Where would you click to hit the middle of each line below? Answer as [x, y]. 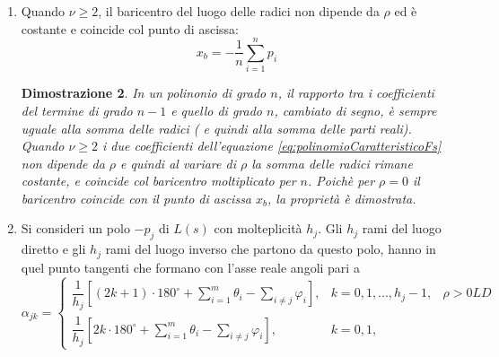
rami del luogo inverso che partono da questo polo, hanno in [271, 249]
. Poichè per [341, 181]
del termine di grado [77, 110]
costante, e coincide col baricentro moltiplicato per [158, 181]
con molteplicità [258, 228]
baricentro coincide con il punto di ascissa [136, 198]
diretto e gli [53, 249]
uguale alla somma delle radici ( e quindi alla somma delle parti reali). [216, 128]
